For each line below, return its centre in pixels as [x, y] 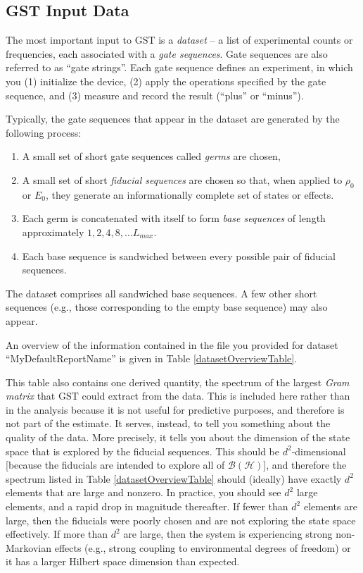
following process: [44, 132]
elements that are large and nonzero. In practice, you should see [144, 492]
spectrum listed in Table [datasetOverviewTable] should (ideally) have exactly [174, 478]
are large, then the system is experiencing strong [228, 534]
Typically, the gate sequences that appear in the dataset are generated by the [173, 119]
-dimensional [319, 451]
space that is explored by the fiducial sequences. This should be [142, 451]
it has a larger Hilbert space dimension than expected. [123, 561]
